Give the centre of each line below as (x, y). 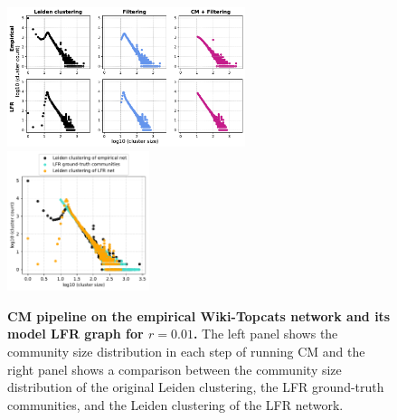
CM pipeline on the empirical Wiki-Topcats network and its (199, 315)
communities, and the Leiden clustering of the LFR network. (175, 404)
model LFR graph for (76, 334)
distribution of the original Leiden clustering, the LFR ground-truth (196, 387)
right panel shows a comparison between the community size (175, 369)
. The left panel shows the (265, 334)
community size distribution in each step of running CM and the (186, 351)
